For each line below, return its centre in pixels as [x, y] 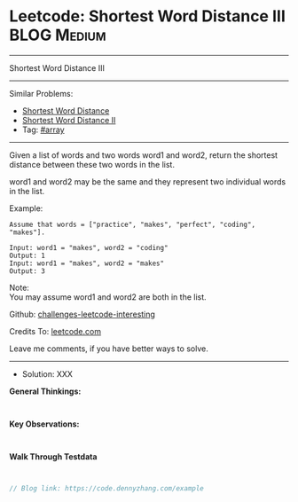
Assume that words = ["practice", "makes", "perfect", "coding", [132, 224]
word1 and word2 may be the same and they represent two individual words [148, 181]
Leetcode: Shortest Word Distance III [148, 16]
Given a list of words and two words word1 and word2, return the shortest [143, 155]
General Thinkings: [45, 391]
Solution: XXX [47, 373]
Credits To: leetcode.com [55, 331]
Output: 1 [27, 255]
